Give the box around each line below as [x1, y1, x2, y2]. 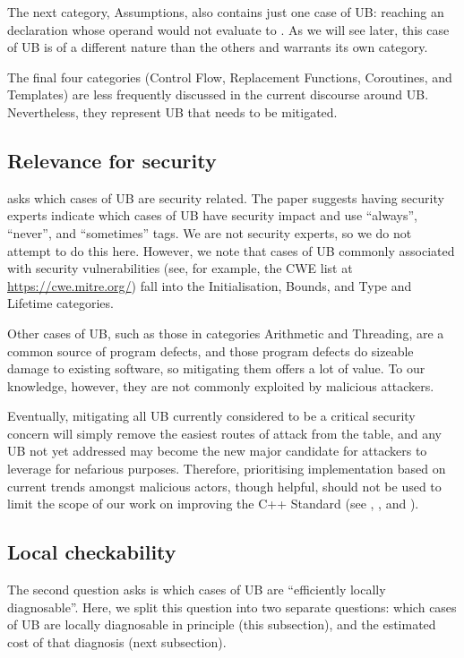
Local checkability [7, 538, 176, 566]
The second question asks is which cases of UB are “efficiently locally [7, 580, 386, 599]
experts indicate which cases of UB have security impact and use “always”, [7, 206, 417, 225]
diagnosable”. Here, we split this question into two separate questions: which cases [7, 597, 457, 616]
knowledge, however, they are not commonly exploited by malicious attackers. [7, 376, 434, 395]
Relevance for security [7, 146, 217, 174]
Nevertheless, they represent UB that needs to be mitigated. [7, 102, 338, 121]
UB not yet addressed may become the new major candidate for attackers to [7, 441, 427, 460]
